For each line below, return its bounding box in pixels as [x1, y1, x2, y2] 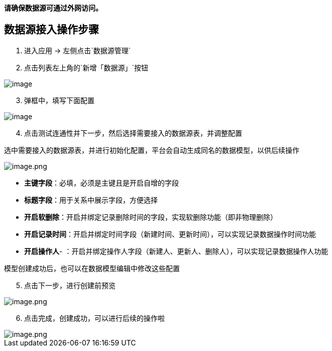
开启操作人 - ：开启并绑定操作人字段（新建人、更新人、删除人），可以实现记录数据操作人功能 [24, 246, 328, 255]
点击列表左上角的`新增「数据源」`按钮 [24, 63, 149, 72]
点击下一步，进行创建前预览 [24, 281, 116, 290]
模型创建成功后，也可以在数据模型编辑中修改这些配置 [4, 264, 180, 273]
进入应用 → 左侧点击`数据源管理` [24, 46, 131, 55]
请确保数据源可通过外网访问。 [4, 4, 102, 12]
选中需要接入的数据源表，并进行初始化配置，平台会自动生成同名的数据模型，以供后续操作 [4, 145, 299, 154]
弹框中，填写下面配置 [24, 96, 94, 105]
